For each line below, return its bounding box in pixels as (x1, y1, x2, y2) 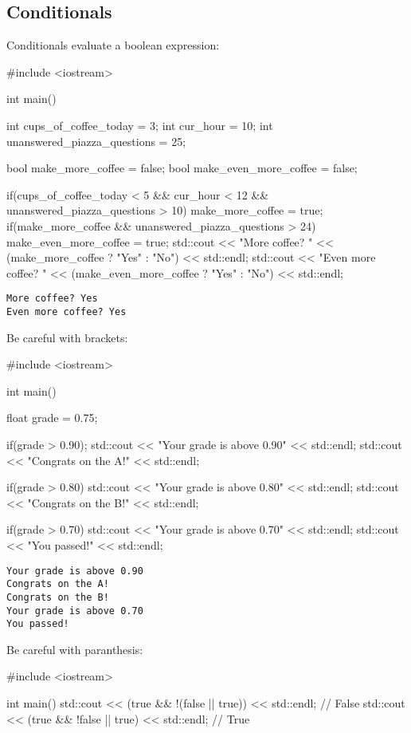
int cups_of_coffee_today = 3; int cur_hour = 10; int (6, 116, 273, 133)
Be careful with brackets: (6, 329, 128, 345)
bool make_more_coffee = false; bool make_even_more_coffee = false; (6, 160, 358, 176)
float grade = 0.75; (6, 409, 98, 426)
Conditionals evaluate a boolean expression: (6, 37, 220, 53)
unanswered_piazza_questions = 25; (6, 132, 186, 149)
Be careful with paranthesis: (6, 640, 143, 657)
